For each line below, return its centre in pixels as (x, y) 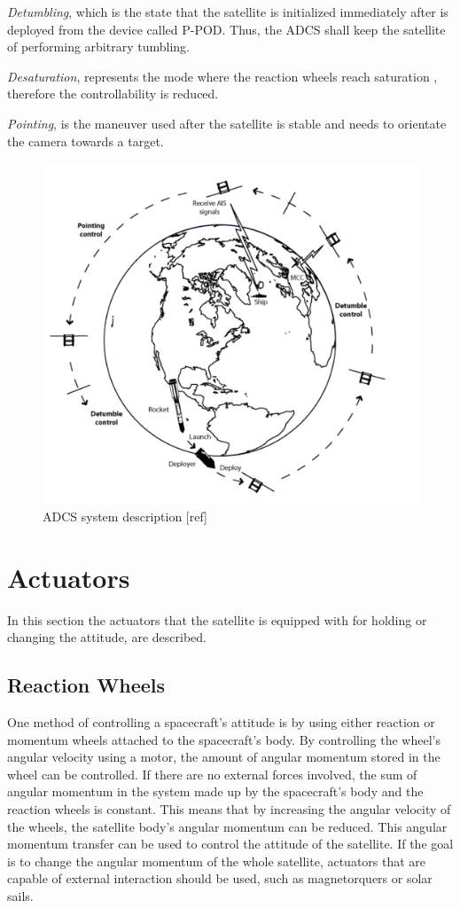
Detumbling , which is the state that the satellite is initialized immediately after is (228, 12)
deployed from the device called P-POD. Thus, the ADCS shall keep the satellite (226, 29)
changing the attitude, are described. (107, 637)
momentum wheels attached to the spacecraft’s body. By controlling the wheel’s (224, 739)
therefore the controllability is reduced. (113, 94)
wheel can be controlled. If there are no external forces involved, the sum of (212, 774)
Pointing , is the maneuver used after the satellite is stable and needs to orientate (227, 123)
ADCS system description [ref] (125, 516)
